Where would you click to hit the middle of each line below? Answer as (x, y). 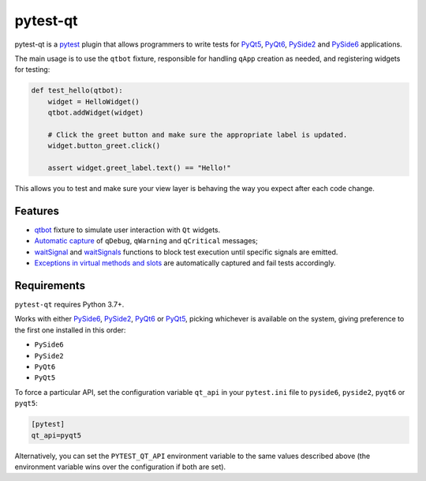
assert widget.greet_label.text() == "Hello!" (140, 168)
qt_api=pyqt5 (56, 435)
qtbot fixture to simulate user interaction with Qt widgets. (127, 230)
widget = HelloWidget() (93, 101)
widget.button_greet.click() (104, 146)
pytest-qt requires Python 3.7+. (69, 305)
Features (37, 210)
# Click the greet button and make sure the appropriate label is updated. (198, 135)
